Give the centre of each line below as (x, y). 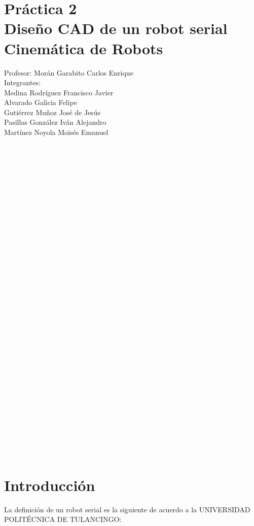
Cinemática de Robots (84, 48)
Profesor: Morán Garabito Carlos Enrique (69, 72)
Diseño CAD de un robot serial (116, 28)
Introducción (50, 485)
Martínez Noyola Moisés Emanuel (56, 132)
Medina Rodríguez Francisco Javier (59, 92)
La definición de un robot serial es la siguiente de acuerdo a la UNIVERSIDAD (127, 509)
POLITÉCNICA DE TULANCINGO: (63, 519)
